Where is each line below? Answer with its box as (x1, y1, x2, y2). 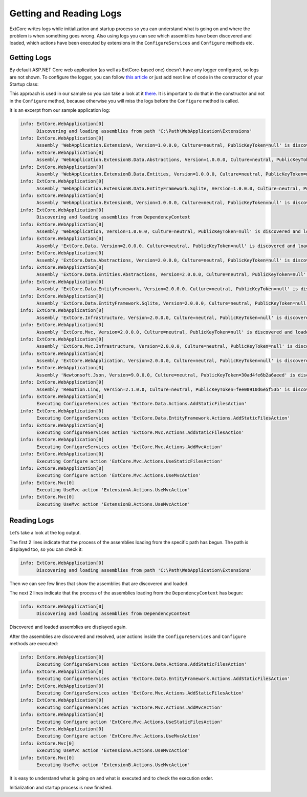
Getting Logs (9, 53, 52, 62)
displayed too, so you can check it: (9, 546, 83, 552)
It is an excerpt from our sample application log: (9, 107, 111, 113)
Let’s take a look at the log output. (9, 530, 81, 536)
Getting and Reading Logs (9, 8, 122, 19)
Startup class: (9, 81, 39, 87)
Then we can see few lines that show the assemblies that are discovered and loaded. (9, 580, 189, 587)
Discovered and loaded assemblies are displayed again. (9, 624, 127, 630)
